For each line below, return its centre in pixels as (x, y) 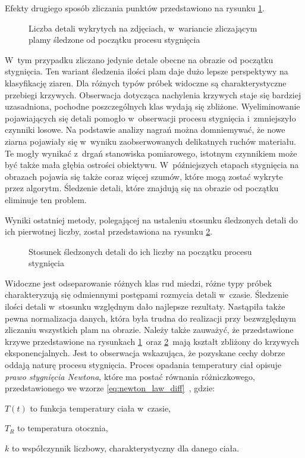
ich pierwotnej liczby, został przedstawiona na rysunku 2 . (109, 231)
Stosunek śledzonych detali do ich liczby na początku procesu (140, 251)
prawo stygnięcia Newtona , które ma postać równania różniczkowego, (130, 376)
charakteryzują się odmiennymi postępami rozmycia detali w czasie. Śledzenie (147, 295)
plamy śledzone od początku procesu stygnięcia (114, 40)
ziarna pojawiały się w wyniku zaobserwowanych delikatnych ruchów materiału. (150, 141)
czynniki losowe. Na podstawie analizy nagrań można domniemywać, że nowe (145, 130)
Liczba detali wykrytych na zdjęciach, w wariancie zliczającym (143, 28)
